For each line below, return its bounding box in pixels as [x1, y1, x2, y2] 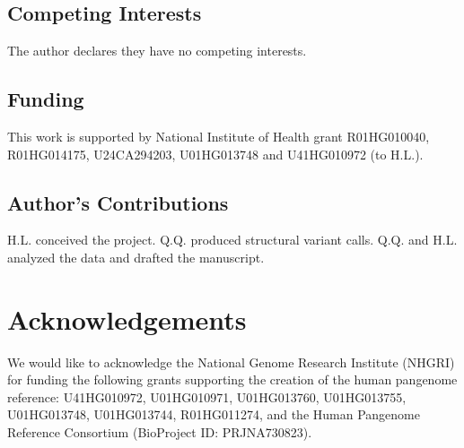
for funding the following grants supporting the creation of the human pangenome [7, 370, 458, 389]
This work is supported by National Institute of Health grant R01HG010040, [7, 127, 430, 145]
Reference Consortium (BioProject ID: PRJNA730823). [7, 423, 312, 442]
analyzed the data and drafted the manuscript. [7, 247, 265, 266]
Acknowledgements [7, 300, 247, 337]
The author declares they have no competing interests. [7, 41, 307, 60]
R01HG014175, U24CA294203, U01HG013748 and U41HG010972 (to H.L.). [7, 144, 424, 163]
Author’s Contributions [7, 188, 229, 216]
